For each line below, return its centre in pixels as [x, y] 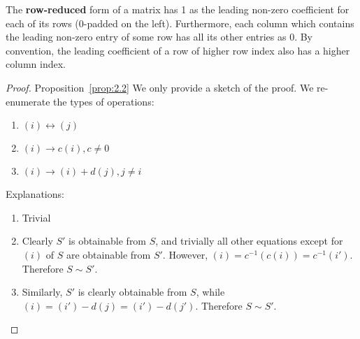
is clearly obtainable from [132, 292]
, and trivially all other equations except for [249, 241]
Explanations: [35, 194]
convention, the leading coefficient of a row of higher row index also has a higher [178, 50]
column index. [36, 64]
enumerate [28, 101]
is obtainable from [108, 241]
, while [210, 292]
